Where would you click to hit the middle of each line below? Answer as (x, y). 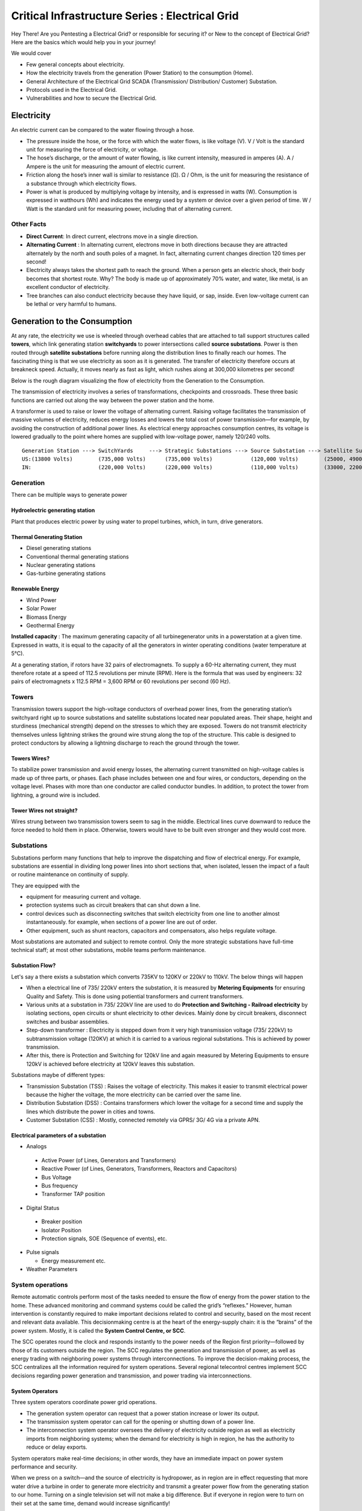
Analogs (37, 1147)
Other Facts (29, 224)
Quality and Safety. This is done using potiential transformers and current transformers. (135, 996)
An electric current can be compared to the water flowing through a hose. (103, 130)
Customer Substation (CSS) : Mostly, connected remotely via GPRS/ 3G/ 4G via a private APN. (143, 1120)
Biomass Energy (46, 617)
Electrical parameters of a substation (59, 1136)
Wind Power (41, 600)
